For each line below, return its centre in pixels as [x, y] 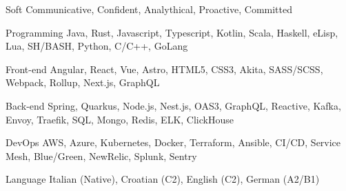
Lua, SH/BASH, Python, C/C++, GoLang [97, 46]
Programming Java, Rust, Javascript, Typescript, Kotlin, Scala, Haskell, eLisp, [172, 32]
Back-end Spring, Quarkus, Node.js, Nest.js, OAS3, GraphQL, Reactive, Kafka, [173, 105]
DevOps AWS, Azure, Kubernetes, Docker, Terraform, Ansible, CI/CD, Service [173, 142]
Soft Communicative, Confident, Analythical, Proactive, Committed [149, 9]
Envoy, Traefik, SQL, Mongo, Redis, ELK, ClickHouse [120, 119]
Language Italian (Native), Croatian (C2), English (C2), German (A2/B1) [163, 179]
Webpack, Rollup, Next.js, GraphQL [83, 82]
